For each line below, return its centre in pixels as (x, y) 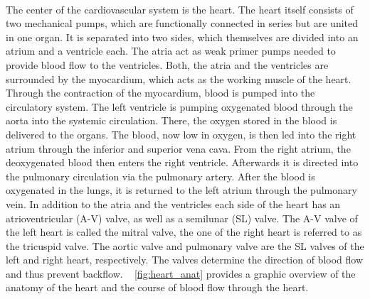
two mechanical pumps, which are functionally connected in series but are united (182, 23)
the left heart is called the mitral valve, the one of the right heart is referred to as (184, 232)
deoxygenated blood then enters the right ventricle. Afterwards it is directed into (182, 162)
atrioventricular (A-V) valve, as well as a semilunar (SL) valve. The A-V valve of (182, 218)
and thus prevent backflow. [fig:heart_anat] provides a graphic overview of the (181, 273)
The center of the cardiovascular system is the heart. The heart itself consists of (180, 9)
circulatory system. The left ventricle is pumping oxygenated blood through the (179, 106)
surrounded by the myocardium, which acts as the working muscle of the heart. (179, 78)
